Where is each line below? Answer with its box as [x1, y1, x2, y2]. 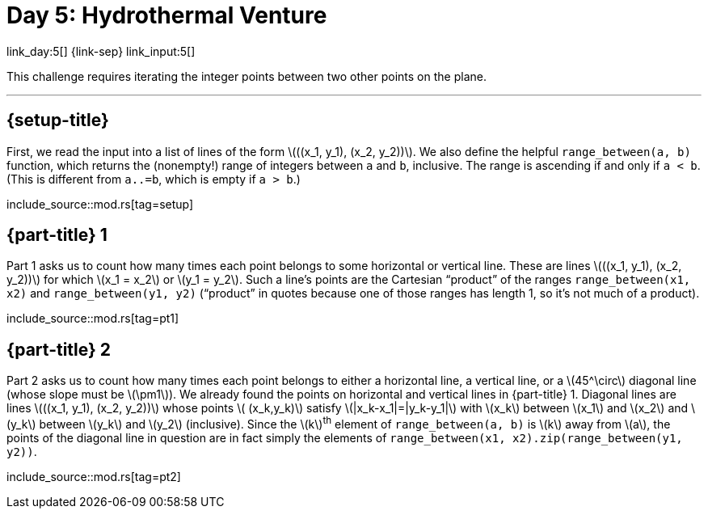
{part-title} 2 [6, 339, 112, 360]
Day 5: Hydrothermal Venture [6, 2, 327, 29]
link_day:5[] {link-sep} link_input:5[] [6, 44, 196, 58]
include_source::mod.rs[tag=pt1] [6, 311, 179, 326]
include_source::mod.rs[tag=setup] [6, 196, 194, 211]
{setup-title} [6, 110, 109, 131]
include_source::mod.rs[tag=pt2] [6, 469, 181, 483]
